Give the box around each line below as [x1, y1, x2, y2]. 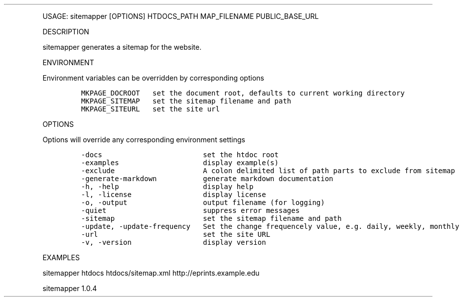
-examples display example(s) [81, 159, 279, 167]
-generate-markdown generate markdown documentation [81, 175, 333, 183]
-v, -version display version [81, 238, 266, 246]
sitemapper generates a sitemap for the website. [42, 43, 202, 51]
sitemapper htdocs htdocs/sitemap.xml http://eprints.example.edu [42, 269, 260, 277]
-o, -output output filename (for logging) [81, 199, 325, 206]
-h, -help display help [81, 183, 254, 191]
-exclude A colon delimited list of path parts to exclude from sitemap [81, 167, 455, 175]
